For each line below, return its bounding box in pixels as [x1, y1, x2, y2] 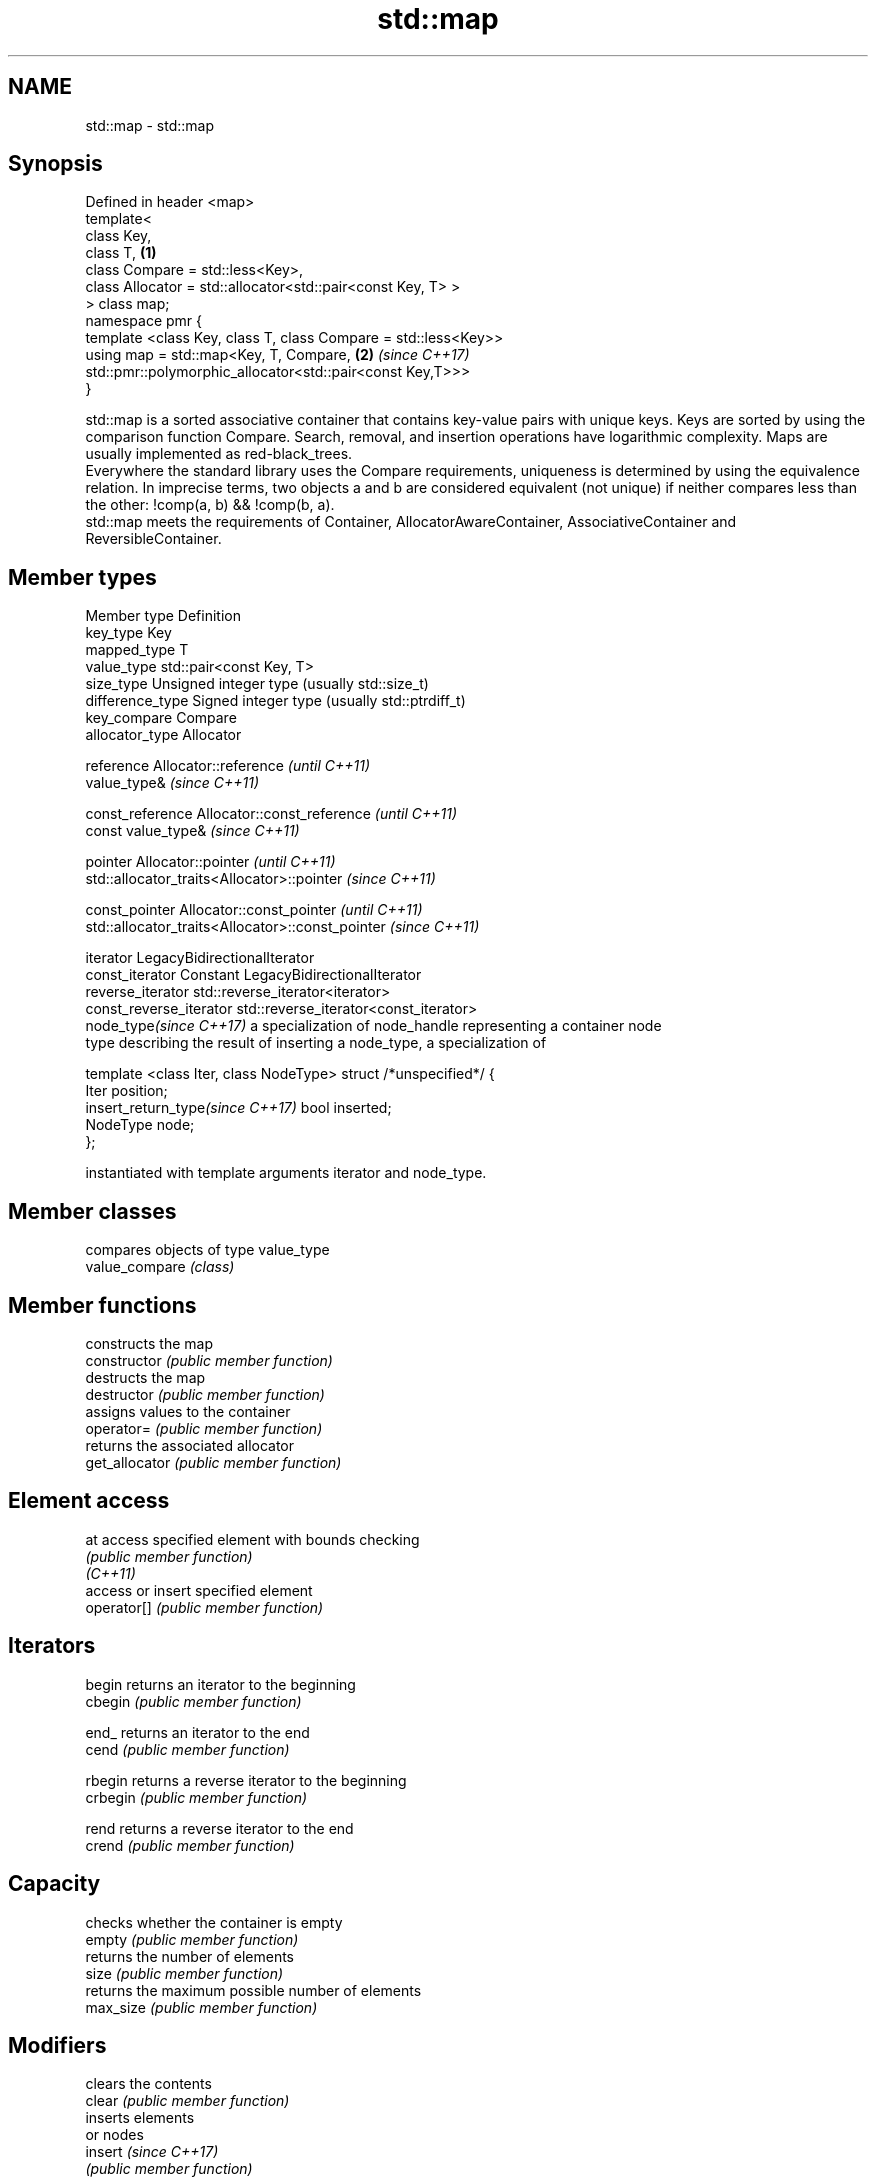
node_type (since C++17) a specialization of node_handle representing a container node [85, 1017, 662, 1035]
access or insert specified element [85, 1581, 313, 1599]
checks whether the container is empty [85, 1913, 343, 1931]
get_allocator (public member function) [85, 1453, 342, 1471]
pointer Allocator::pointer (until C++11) [85, 853, 336, 871]
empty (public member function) [85, 1930, 299, 1948]
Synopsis [8, 151, 103, 177]
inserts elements [85, 2109, 195, 2127]
